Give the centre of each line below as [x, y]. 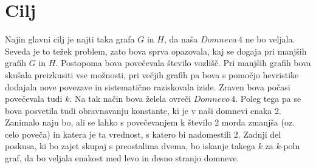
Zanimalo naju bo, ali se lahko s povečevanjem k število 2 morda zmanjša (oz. [150, 122]
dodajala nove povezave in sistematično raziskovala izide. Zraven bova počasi [148, 86]
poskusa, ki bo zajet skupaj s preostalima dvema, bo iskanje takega [130, 146]
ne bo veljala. [270, 39]
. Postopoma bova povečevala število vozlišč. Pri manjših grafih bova [183, 63]
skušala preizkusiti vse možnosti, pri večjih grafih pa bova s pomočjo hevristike [152, 74]
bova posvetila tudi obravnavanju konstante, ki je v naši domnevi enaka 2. [143, 110]
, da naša [181, 39]
